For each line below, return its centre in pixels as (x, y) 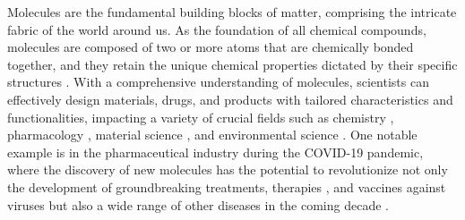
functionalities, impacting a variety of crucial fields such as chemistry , (201, 117)
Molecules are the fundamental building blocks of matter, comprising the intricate (232, 12)
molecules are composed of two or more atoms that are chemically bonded (211, 47)
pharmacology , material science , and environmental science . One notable (212, 135)
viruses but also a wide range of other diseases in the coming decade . (198, 204)
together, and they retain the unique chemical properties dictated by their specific (232, 64)
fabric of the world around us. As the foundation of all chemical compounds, (217, 29)
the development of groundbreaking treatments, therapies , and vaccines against (227, 186)
